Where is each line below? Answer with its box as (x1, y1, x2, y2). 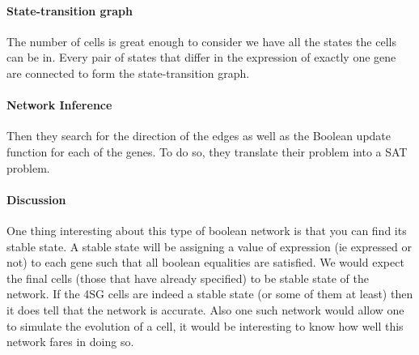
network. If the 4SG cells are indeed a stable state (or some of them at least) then (6, 285, 413, 302)
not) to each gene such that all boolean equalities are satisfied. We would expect (6, 254, 404, 271)
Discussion (6, 190, 66, 207)
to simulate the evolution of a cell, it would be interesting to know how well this (6, 317, 404, 334)
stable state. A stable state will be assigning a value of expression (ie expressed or (6, 237, 412, 254)
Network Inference (6, 96, 112, 113)
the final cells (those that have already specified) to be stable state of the (6, 269, 369, 286)
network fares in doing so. (6, 333, 134, 350)
